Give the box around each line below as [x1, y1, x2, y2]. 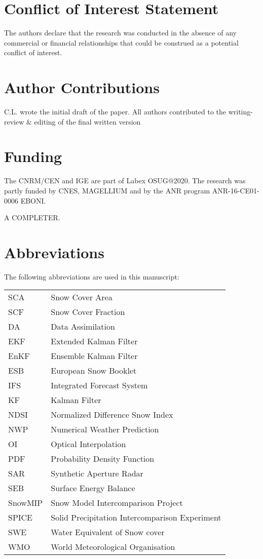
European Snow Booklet [51, 365, 137, 377]
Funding [4, 146, 62, 167]
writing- [228, 106, 253, 117]
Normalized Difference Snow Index [51, 409, 173, 421]
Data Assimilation [51, 321, 115, 333]
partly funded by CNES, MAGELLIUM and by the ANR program [4, 185, 210, 195]
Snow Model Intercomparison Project [51, 497, 183, 509]
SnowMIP [8, 497, 43, 509]
